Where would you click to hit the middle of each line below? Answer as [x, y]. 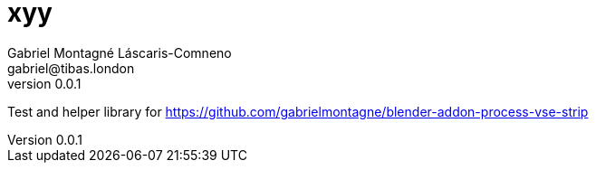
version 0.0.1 [44, 83]
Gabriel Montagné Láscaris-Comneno [120, 52]
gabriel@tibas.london [71, 68]
